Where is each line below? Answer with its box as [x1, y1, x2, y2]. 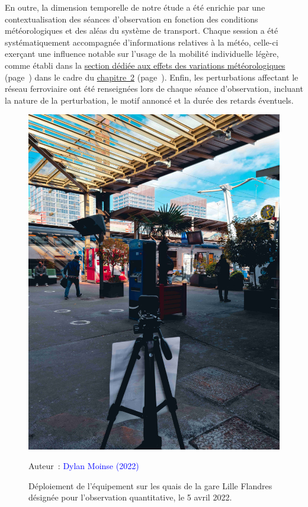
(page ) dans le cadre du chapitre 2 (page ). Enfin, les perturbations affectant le [5, 70, 299, 83]
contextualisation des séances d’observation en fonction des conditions [5, 12, 258, 25]
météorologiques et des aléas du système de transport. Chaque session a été [5, 24, 278, 37]
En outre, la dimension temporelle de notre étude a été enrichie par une [5, 1, 265, 13]
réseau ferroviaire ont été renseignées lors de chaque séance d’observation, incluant [5, 82, 303, 95]
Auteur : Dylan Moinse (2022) [28, 460, 139, 472]
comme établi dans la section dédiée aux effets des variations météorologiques [5, 59, 285, 71]
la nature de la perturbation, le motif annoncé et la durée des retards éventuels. [5, 94, 294, 106]
